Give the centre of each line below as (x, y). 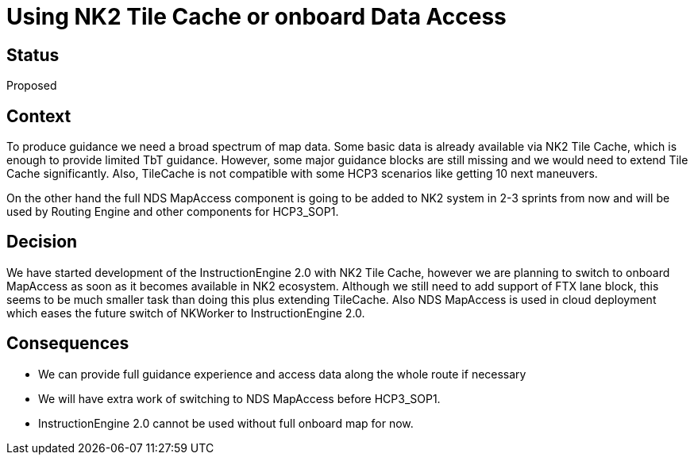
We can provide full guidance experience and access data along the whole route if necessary (282, 374)
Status (33, 55)
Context (39, 116)
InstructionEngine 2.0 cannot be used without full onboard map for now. (226, 423)
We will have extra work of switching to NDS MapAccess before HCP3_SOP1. (239, 398)
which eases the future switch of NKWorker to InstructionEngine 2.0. (186, 313)
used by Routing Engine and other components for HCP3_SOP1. (173, 212)
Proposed (32, 86)
